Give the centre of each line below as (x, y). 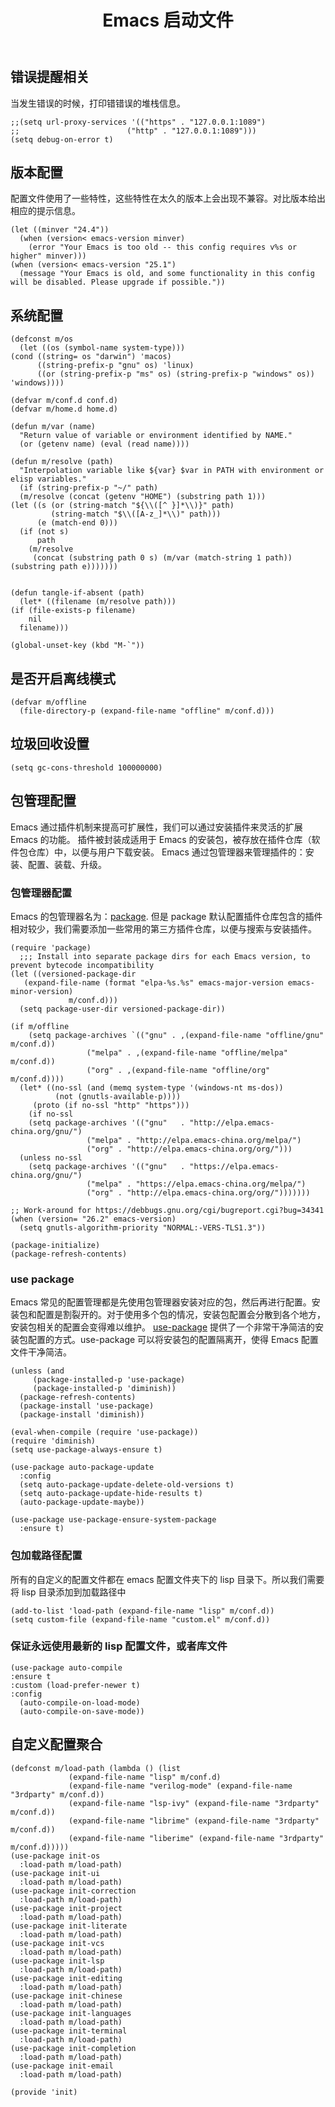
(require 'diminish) (53, 1441)
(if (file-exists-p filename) (73, 611)
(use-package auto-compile (66, 1667)
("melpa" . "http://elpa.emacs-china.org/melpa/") (194, 1140)
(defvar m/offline (48, 702)
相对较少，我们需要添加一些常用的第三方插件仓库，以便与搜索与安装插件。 (163, 928)
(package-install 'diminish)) (82, 1415)
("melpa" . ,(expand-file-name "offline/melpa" (187, 1052)
